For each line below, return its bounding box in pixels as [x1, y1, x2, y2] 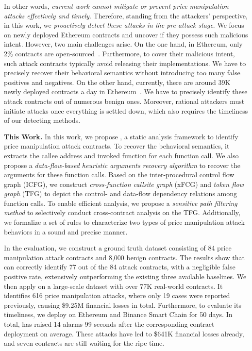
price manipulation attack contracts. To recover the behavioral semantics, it [4, 141, 230, 151]
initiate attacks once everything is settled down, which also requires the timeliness [4, 105, 248, 116]
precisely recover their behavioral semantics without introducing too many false [4, 67, 240, 78]
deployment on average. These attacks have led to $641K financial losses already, [4, 328, 244, 338]
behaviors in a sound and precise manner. [4, 226, 128, 236]
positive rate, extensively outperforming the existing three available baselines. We [4, 271, 247, 282]
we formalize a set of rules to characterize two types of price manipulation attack [4, 217, 245, 227]
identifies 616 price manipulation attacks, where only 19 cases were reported [4, 290, 230, 301]
